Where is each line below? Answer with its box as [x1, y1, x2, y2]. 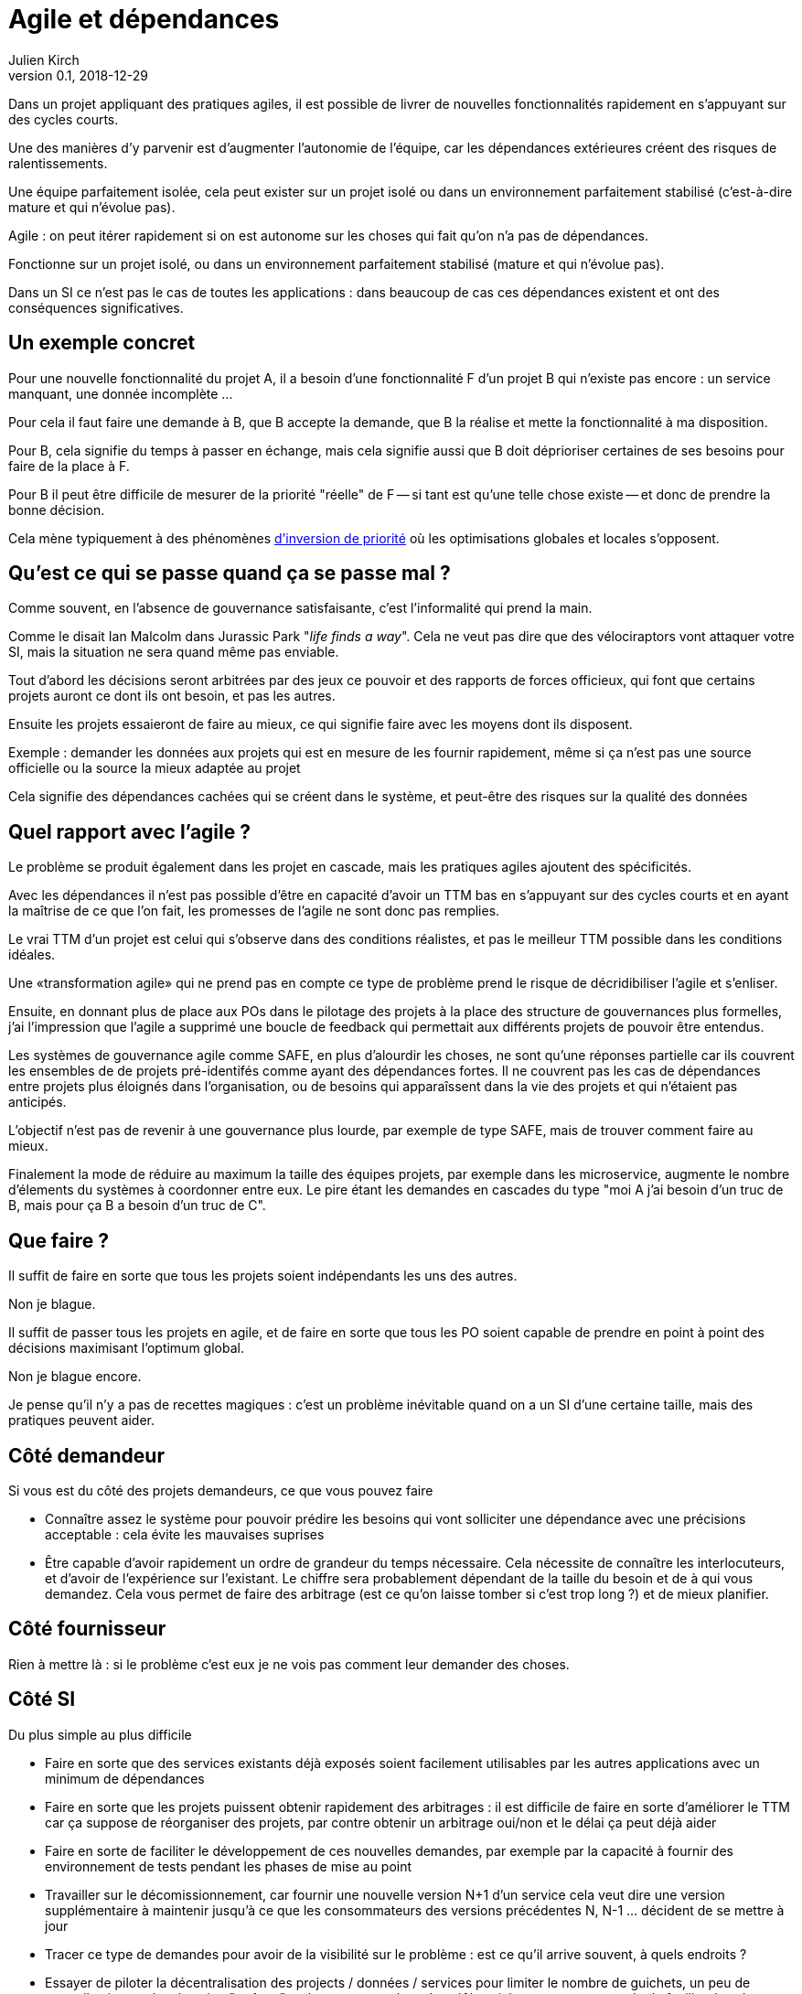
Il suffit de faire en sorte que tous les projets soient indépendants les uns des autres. [8, 1268, 518, 1284]
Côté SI [8, 1688, 76, 1711]
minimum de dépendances [45, 1770, 205, 1786]
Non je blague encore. [8, 1368, 142, 1385]
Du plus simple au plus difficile [8, 1726, 192, 1742]
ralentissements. [8, 155, 108, 171]
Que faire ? [8, 1228, 109, 1252]
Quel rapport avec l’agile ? [8, 820, 251, 843]
